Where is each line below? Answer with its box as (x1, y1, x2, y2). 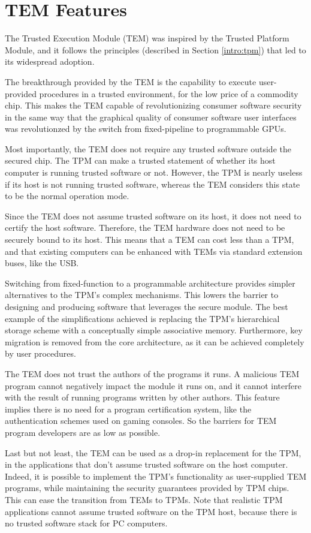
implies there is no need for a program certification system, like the (5, 402, 252, 415)
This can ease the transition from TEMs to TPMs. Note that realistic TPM (5, 493, 283, 505)
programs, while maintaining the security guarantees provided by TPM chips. (5, 481, 289, 494)
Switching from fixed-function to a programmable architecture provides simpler (5, 276, 295, 289)
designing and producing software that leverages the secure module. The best (5, 300, 288, 312)
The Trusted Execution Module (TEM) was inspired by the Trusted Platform (5, 32, 289, 44)
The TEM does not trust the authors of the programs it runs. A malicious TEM (5, 367, 300, 380)
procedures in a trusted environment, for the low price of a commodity (39, 87, 298, 100)
